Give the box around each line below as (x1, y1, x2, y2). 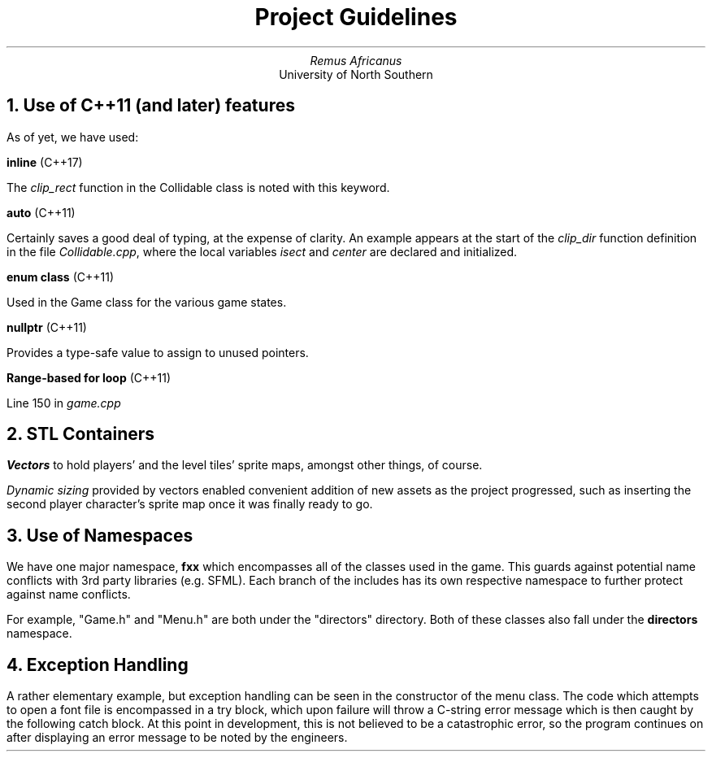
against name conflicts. (7, 587, 131, 602)
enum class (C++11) (7, 269, 115, 284)
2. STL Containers (7, 424, 155, 445)
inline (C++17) (7, 155, 83, 169)
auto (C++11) (7, 205, 76, 220)
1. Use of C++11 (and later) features (7, 95, 295, 116)
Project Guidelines (254, 3, 458, 31)
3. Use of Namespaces (7, 525, 193, 546)
